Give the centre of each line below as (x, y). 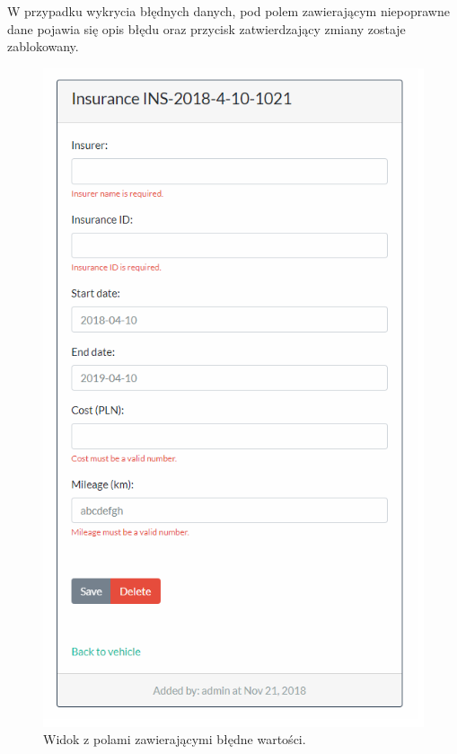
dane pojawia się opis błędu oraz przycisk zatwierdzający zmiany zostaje (207, 28)
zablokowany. (43, 46)
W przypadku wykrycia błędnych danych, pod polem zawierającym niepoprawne (228, 11)
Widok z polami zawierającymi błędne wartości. (175, 739)
